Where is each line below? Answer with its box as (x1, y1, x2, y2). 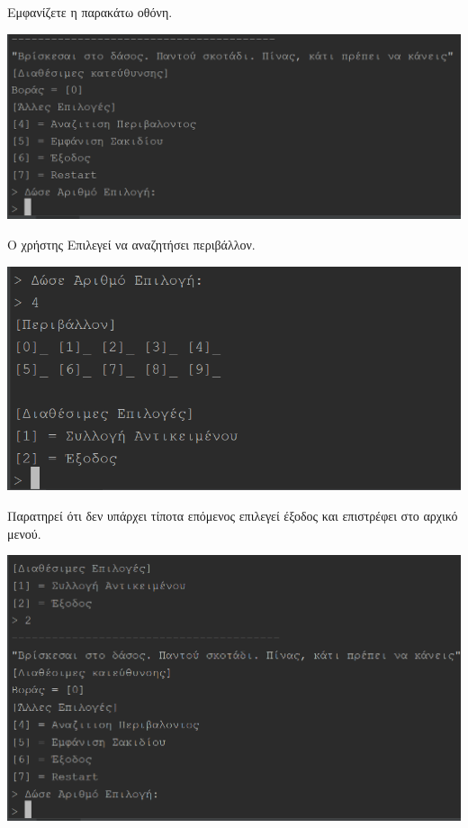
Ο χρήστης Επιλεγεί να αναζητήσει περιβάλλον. (7, 234, 256, 253)
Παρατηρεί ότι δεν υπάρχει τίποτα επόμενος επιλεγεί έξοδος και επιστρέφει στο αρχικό (7, 505, 458, 524)
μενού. (7, 523, 41, 542)
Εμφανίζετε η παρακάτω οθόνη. (7, 3, 173, 21)
